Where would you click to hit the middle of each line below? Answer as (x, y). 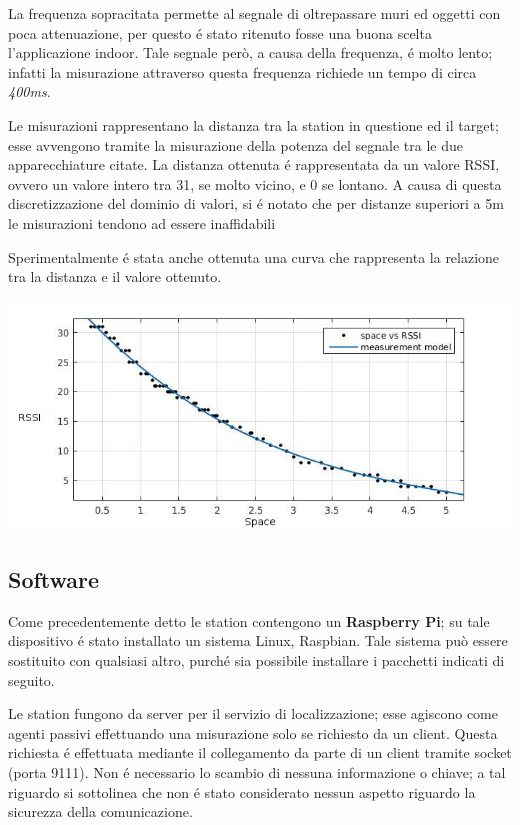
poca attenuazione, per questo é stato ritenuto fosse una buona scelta (220, 32)
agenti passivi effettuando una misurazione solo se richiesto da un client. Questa (253, 732)
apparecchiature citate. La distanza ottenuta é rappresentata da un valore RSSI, (254, 164)
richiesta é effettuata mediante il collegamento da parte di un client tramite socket (260, 752)
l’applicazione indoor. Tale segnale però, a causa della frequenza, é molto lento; (250, 52)
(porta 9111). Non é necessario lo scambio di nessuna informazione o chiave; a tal (257, 771)
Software (54, 578)
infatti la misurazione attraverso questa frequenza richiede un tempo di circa (242, 71)
